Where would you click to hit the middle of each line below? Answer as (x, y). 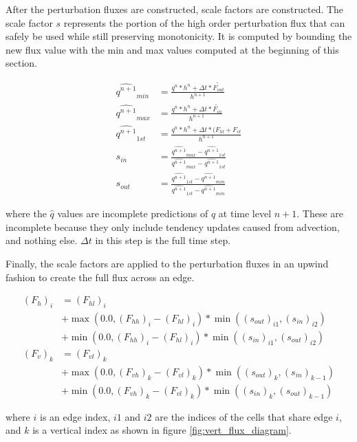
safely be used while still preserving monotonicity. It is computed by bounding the (179, 36)
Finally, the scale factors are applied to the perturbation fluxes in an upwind (167, 263)
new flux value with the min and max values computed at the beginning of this (172, 49)
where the (26, 213)
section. (21, 63)
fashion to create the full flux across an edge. (100, 277)
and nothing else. (42, 240)
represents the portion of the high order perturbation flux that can (204, 22)
